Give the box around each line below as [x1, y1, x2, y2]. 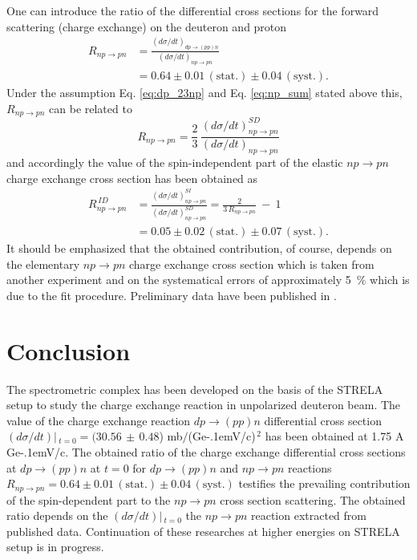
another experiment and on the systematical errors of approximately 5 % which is [6, 271, 410, 288]
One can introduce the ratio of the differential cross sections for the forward [6, 2, 379, 18]
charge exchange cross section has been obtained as [6, 169, 258, 186]
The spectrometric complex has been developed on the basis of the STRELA [6, 380, 383, 397]
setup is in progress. [6, 538, 104, 555]
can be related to [49, 99, 132, 116]
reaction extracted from [250, 507, 366, 524]
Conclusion [6, 334, 131, 367]
